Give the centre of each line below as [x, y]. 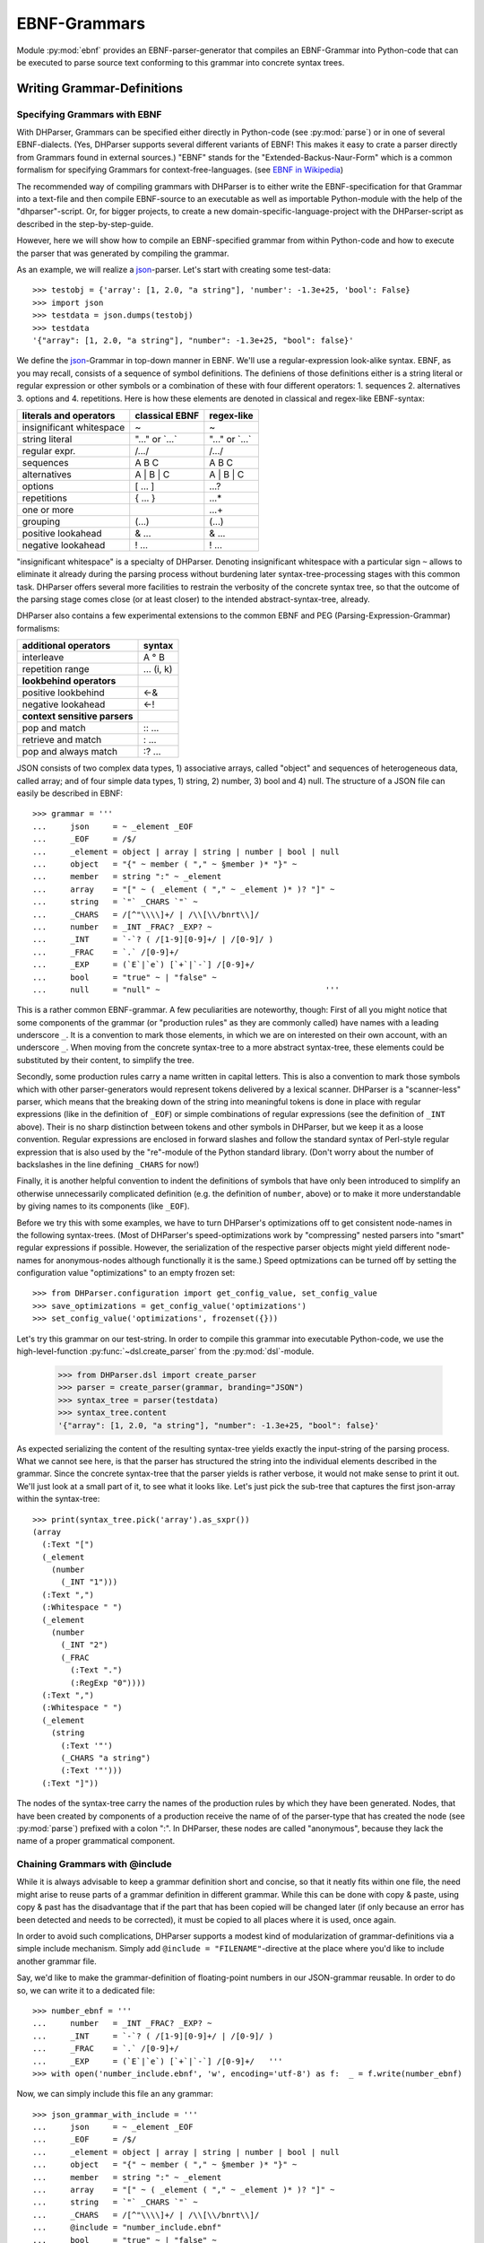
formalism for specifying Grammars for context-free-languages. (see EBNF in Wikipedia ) [180, 170]
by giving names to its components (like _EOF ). [103, 1206]
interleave [43, 658]
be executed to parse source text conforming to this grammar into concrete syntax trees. [181, 62]
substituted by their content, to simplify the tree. [105, 1060]
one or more [48, 510]
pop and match [54, 729]
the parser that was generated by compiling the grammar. [123, 253]
